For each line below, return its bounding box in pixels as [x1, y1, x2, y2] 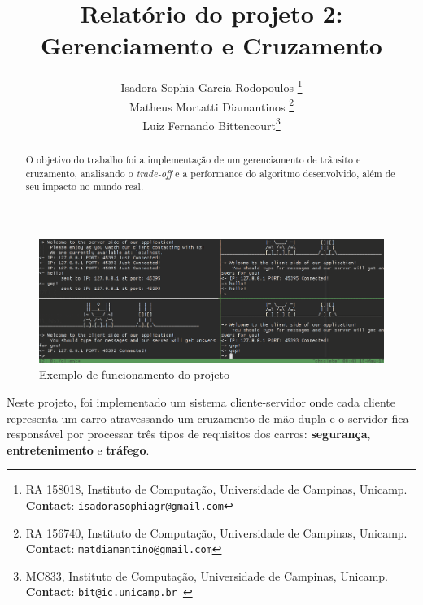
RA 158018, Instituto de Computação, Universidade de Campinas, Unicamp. [25, 481, 408, 498]
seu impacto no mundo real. [25, 180, 144, 194]
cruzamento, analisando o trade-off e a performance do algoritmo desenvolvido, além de [25, 166, 395, 180]
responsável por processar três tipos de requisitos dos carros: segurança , [7, 425, 371, 442]
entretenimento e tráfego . [7, 441, 150, 458]
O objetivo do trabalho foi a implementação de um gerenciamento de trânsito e [25, 152, 361, 166]
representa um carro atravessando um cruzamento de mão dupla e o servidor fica [7, 409, 409, 426]
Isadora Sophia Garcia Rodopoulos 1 [120, 76, 303, 95]
